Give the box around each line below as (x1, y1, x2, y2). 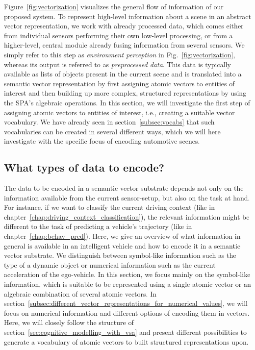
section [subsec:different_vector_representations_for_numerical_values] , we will (4, 298, 248, 308)
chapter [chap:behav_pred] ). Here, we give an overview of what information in (4, 231, 241, 241)
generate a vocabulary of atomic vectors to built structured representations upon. (4, 336, 249, 347)
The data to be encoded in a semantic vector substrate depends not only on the (4, 183, 244, 193)
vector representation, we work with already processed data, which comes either (4, 21, 244, 31)
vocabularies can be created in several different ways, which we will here (4, 126, 221, 136)
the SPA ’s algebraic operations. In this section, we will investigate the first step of (4, 97, 251, 107)
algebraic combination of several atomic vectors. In (4, 288, 156, 299)
